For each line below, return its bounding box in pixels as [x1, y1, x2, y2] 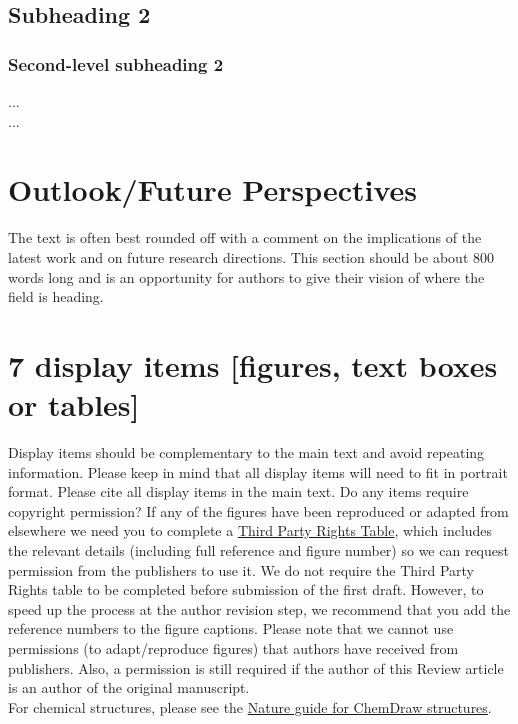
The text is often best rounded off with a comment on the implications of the [8, 227, 482, 248]
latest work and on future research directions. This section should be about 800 [8, 246, 494, 267]
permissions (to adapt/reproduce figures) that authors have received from [8, 637, 459, 658]
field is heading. [8, 286, 104, 307]
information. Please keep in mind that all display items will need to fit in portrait [8, 461, 508, 482]
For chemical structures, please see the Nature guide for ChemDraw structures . [8, 696, 492, 717]
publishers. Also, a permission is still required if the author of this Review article [8, 657, 504, 678]
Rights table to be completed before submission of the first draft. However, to [8, 579, 484, 600]
